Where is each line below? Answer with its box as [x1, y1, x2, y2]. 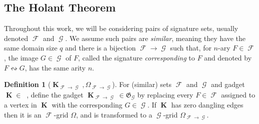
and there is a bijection [65, 42, 136, 53]
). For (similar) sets [112, 79, 171, 89]
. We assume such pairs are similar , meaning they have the [65, 32, 246, 43]
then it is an [4, 109, 41, 119]
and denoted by [204, 52, 252, 62]
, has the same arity [24, 62, 86, 72]
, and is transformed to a [76, 109, 152, 119]
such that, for [170, 42, 211, 53]
